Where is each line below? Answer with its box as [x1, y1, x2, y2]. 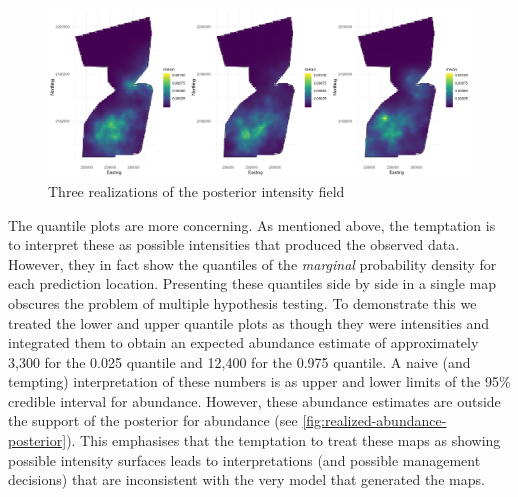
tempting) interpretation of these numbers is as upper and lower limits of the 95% [8, 371, 511, 392]
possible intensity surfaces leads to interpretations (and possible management [8, 449, 481, 470]
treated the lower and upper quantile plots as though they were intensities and [8, 312, 490, 333]
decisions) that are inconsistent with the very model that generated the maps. [8, 469, 485, 490]
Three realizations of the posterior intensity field [48, 180, 345, 201]
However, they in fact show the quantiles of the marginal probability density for [8, 253, 497, 274]
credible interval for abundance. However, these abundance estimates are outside [8, 390, 501, 411]
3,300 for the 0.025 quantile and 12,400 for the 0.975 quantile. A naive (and [8, 351, 471, 372]
